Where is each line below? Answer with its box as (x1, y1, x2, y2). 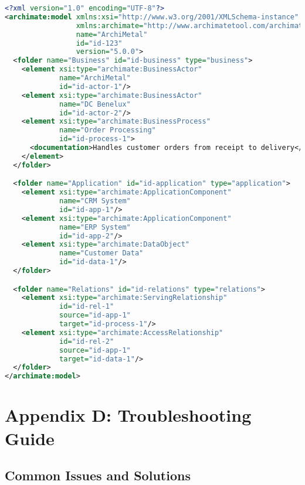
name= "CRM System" (59, 197, 131, 206)
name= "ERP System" (59, 223, 131, 231)
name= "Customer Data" (59, 249, 144, 258)
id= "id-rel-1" (59, 302, 114, 311)
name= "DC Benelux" (59, 100, 131, 108)
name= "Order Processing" (59, 126, 156, 135)
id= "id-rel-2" (59, 337, 114, 346)
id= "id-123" (76, 39, 123, 47)
